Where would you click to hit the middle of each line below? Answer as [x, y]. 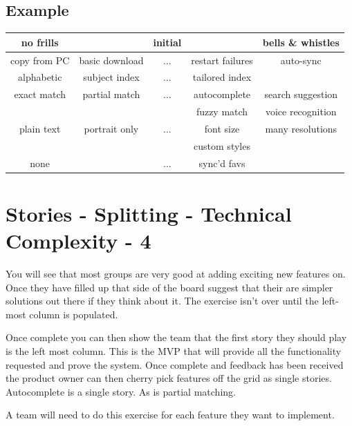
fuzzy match [222, 112]
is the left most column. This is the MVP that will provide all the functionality [174, 350]
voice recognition [301, 112]
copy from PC [40, 60]
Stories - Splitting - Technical [149, 213]
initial [167, 42]
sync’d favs [222, 163]
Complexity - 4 [78, 241]
